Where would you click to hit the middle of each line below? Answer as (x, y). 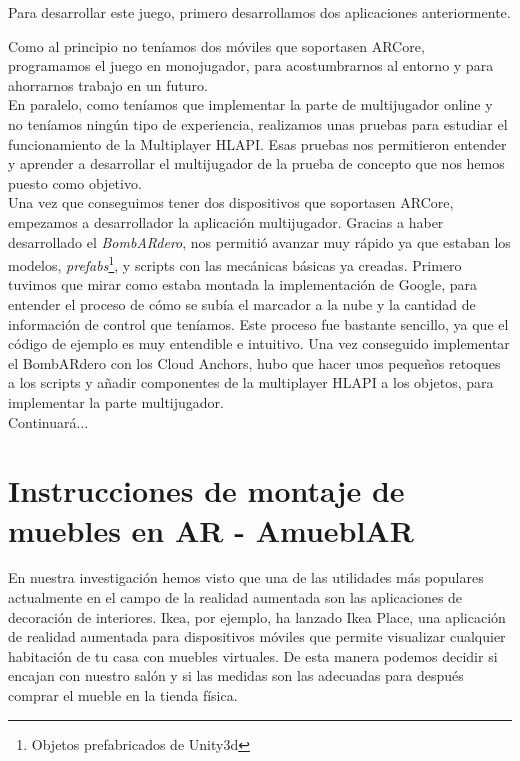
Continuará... (48, 421)
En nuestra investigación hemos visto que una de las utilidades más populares (246, 577)
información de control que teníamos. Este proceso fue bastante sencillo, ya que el (258, 323)
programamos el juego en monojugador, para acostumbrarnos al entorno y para (251, 65)
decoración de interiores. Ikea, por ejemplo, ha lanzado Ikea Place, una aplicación (257, 616)
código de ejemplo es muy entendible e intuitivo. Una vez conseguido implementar (259, 343)
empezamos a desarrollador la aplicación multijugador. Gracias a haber (226, 221)
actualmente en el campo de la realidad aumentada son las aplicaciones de (235, 597)
